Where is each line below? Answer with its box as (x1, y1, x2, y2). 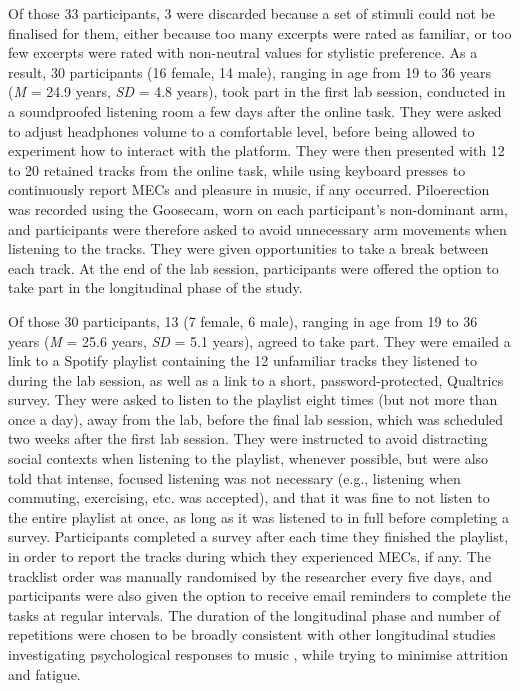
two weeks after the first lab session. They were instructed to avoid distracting (8, 428, 488, 449)
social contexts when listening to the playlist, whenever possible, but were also (8, 448, 489, 469)
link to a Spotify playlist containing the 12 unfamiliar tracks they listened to (8, 350, 477, 371)
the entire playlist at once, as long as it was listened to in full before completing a (8, 506, 509, 527)
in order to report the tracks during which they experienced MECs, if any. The (8, 546, 491, 567)
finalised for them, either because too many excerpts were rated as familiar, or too (8, 22, 512, 43)
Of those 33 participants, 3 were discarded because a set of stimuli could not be (8, 3, 496, 23)
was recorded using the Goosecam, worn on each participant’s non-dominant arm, (8, 198, 508, 219)
